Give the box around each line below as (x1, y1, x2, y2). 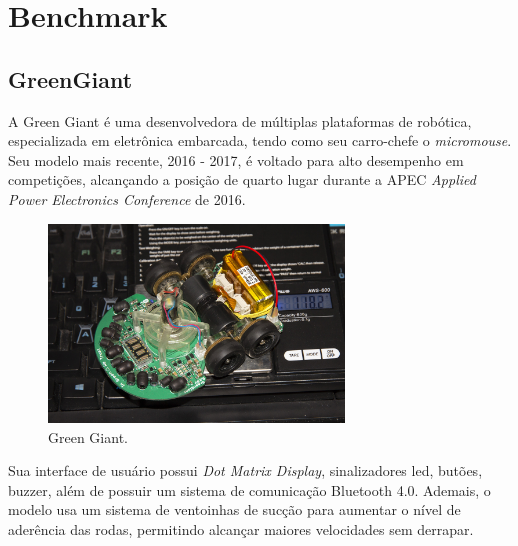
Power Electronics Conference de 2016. (8, 188, 246, 209)
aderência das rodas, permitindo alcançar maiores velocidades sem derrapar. (8, 518, 474, 539)
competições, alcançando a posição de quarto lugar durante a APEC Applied (8, 169, 476, 190)
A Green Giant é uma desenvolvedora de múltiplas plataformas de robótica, (8, 110, 472, 131)
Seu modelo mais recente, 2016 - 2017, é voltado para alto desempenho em (8, 149, 464, 170)
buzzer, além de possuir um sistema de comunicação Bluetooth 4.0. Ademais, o (8, 479, 491, 500)
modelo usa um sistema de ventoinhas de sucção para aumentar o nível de (8, 499, 461, 520)
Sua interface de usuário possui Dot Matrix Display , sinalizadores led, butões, (8, 460, 483, 481)
